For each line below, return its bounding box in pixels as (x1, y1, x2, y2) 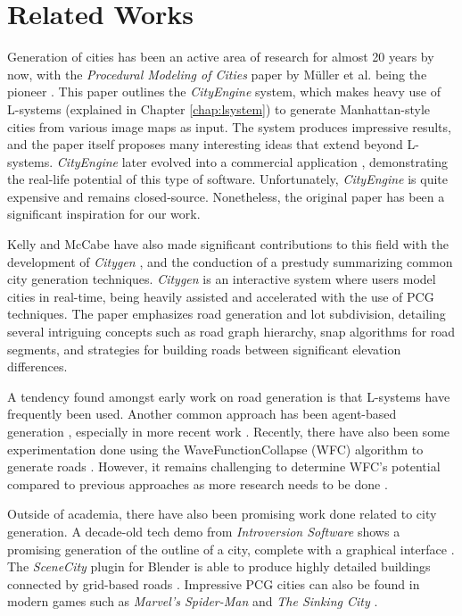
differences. (7, 357, 68, 376)
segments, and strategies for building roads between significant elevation (7, 339, 401, 358)
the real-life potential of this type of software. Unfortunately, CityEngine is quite (7, 170, 449, 188)
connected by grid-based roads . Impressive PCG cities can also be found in (7, 574, 420, 593)
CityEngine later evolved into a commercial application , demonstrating (56, 152, 449, 171)
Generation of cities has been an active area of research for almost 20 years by (7, 47, 434, 66)
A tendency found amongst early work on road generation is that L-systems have (7, 387, 450, 405)
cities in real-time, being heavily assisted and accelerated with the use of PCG (7, 287, 434, 305)
